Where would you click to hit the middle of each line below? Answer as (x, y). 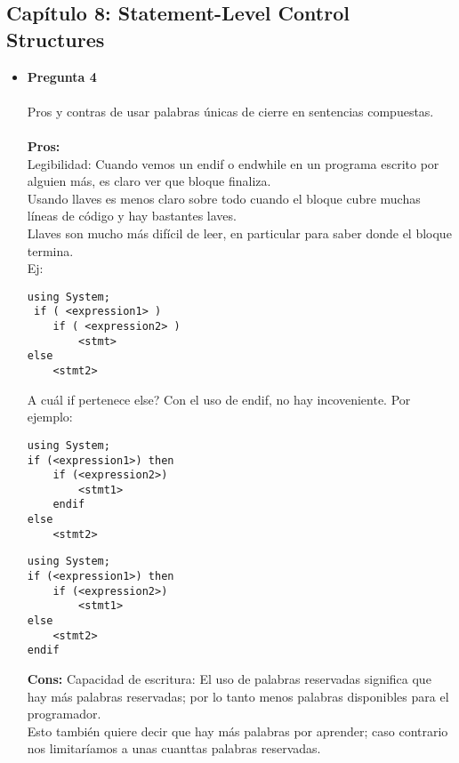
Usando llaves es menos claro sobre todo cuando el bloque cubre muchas (224, 198)
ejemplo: (50, 417)
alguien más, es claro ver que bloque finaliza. (149, 181)
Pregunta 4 (62, 76)
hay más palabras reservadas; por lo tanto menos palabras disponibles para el (238, 696)
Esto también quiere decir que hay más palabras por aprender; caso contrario (238, 731)
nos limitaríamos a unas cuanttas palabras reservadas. (174, 748)
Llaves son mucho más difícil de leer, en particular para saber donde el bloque (239, 233)
